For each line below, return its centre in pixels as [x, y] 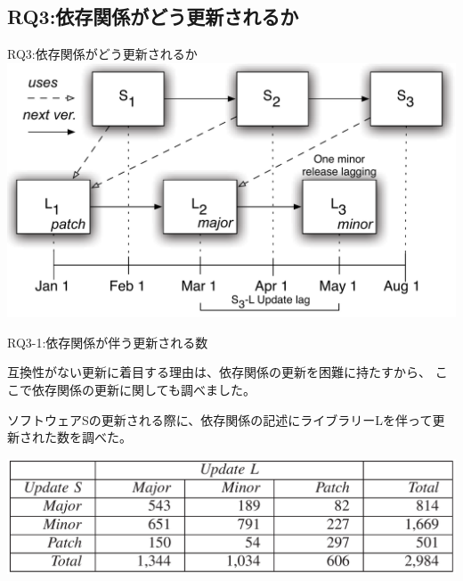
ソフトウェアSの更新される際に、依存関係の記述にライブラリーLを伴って [220, 419]
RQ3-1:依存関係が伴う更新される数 [108, 342]
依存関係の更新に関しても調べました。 [143, 390]
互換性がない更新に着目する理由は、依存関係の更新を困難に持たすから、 [219, 372]
